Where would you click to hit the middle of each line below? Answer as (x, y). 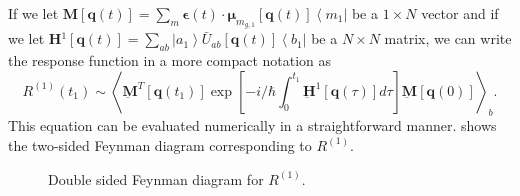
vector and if (460, 13)
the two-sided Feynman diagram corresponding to (160, 144)
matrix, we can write (448, 38)
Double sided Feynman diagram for (156, 178)
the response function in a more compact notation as (170, 60)
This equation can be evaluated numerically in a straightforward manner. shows (252, 125)
